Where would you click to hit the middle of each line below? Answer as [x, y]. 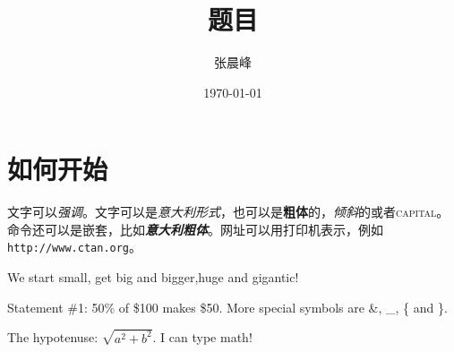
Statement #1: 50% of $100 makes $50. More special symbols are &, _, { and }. [227, 307]
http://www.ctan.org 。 [75, 247]
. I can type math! [202, 337]
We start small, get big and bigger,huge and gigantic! [153, 277]
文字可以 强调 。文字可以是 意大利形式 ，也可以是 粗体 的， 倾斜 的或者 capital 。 [228, 212]
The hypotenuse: [53, 337]
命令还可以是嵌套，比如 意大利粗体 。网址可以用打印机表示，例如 [195, 229]
